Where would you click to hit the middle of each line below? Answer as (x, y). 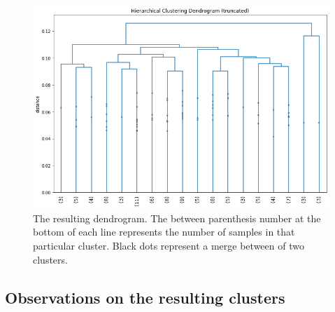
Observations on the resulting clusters (145, 297)
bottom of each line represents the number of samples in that (164, 232)
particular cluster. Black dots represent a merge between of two (169, 246)
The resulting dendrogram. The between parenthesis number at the (177, 218)
